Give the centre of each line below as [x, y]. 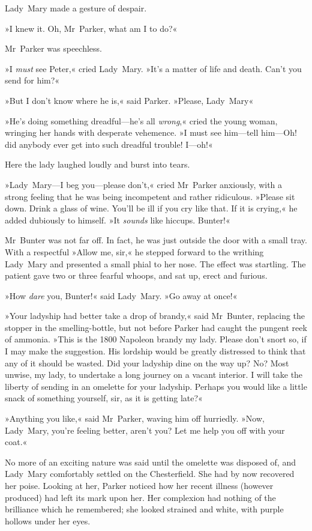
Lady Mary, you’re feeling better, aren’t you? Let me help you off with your [145, 430]
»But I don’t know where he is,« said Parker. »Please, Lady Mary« [129, 100]
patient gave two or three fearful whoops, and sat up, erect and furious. [136, 275]
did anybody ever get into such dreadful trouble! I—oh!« [109, 144]
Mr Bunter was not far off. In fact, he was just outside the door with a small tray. [156, 240]
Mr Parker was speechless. [53, 48]
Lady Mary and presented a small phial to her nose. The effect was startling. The [155, 263]
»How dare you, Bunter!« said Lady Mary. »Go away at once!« [121, 295]
